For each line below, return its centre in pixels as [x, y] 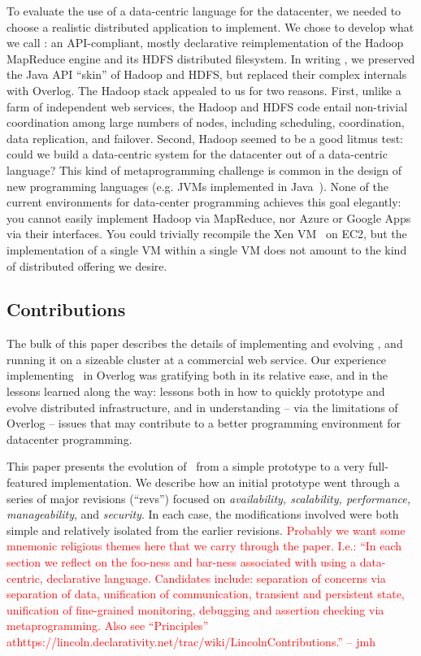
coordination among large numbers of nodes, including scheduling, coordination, [206, 122]
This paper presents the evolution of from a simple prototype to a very [186, 466]
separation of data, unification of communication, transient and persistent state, [206, 594]
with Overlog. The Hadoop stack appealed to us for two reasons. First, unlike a [204, 90]
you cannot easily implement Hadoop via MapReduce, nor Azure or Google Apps [209, 217]
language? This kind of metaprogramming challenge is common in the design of [204, 169]
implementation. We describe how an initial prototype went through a [225, 482]
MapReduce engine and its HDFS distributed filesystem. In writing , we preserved [211, 58]
